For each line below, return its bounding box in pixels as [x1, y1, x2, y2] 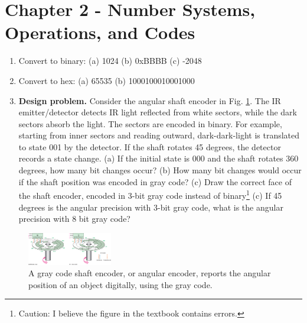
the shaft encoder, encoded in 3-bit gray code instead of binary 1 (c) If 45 [18, 188, 282, 201]
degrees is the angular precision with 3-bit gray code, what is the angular [18, 201, 283, 213]
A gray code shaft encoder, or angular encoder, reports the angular [28, 267, 271, 279]
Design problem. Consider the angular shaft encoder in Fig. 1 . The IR [18, 94, 281, 106]
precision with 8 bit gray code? [18, 212, 130, 225]
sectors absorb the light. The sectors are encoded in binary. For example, [18, 117, 282, 130]
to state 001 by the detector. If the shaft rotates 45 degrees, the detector [18, 140, 281, 153]
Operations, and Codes [5, 20, 195, 44]
